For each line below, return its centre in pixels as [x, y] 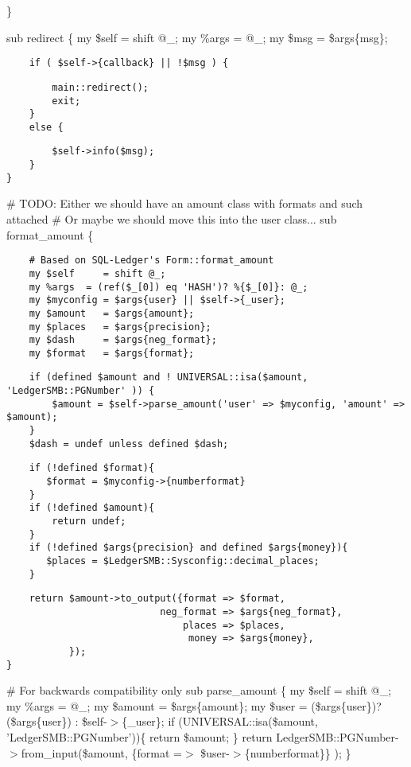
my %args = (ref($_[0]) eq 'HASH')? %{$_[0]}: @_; [169, 287]
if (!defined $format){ [92, 468]
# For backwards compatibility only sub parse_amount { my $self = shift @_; [199, 690]
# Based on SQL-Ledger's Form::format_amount [151, 261]
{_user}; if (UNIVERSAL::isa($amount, [220, 721]
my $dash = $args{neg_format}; [123, 340]
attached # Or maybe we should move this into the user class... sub [172, 219]
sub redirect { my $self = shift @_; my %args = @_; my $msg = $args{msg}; [197, 37]
